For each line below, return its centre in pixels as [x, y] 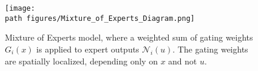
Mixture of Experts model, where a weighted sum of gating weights [129, 37]
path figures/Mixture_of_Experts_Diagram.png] [100, 18]
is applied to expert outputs [88, 49]
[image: [20, 8]
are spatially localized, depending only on [81, 61]
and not [183, 61]
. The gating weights [210, 49]
